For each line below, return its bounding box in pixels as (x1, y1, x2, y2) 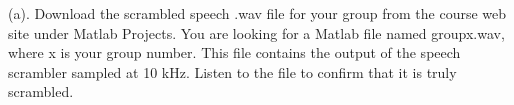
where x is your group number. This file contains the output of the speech (8, 42, 461, 63)
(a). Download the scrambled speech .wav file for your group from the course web (8, 3, 507, 23)
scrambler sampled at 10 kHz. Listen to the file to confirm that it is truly (8, 61, 457, 82)
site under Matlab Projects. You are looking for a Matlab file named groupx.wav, (8, 22, 505, 43)
